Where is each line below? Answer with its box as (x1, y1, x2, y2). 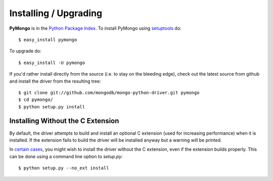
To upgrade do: (9, 48, 41, 54)
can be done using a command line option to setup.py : (9, 153, 123, 159)
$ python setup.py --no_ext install (18, 165, 109, 171)
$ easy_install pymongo (18, 37, 77, 42)
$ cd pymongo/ (18, 97, 53, 103)
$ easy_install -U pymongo (18, 59, 85, 66)
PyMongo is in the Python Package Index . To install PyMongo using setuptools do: (9, 25, 181, 31)
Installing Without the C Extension (9, 116, 119, 126)
